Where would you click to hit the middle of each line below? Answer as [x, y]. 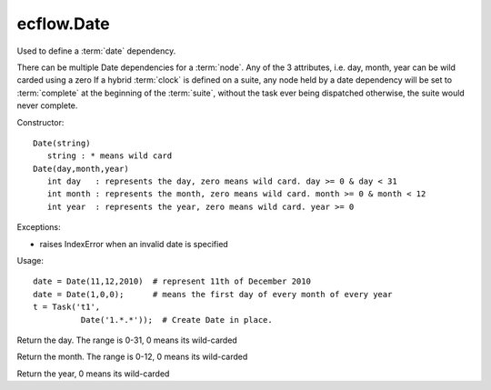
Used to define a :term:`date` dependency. [96, 51]
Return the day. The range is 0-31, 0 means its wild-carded [127, 340]
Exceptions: [39, 227]
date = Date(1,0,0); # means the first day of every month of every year [213, 294]
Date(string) [62, 143]
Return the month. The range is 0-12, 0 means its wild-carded [132, 357]
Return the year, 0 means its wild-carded [93, 374]
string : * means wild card [110, 156]
